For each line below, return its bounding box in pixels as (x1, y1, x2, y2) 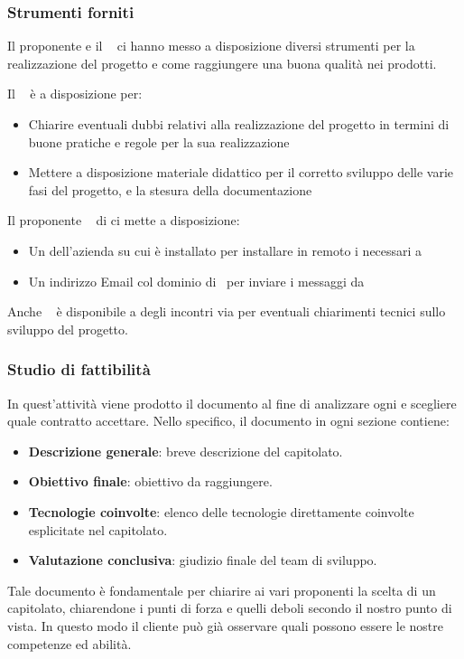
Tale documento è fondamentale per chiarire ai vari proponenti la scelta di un (7, 580, 436, 599)
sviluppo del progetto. (7, 319, 128, 338)
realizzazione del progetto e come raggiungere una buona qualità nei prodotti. (7, 53, 437, 72)
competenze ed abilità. (7, 634, 132, 653)
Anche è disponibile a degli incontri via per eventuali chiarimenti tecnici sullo (7, 302, 446, 321)
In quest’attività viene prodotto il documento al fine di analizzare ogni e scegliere (7, 393, 457, 412)
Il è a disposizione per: (7, 84, 143, 103)
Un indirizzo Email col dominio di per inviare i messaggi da (28, 271, 365, 290)
